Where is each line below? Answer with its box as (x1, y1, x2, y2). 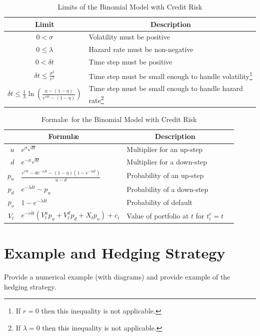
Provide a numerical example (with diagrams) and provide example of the (4, 271, 230, 282)
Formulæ (48, 131, 79, 141)
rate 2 (88, 93, 104, 105)
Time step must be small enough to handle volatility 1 (88, 69, 252, 81)
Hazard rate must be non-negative (88, 44, 193, 54)
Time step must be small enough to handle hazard (88, 83, 243, 93)
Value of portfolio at (126, 210, 189, 220)
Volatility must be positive (88, 31, 170, 42)
